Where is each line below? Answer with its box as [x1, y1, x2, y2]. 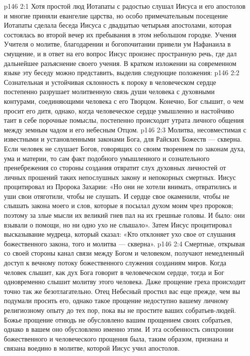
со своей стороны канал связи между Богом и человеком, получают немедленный [4, 248, 244, 258]
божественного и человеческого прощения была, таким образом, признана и [4, 333, 228, 343]
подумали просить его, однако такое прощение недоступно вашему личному [4, 295, 229, 306]
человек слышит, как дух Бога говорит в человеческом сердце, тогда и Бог [4, 267, 224, 277]
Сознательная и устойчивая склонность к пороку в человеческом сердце [4, 77, 217, 87]
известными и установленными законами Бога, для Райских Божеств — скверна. [4, 134, 242, 144]
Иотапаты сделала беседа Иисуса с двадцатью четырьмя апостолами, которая [4, 20, 232, 30]
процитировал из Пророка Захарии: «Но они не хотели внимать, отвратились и [4, 181, 237, 192]
